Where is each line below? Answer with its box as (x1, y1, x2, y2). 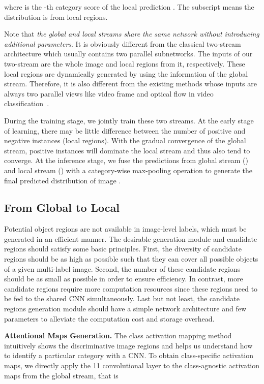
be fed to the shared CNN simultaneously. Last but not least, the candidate (4, 293, 240, 304)
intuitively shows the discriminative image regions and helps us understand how (4, 340, 253, 350)
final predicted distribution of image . (4, 175, 121, 185)
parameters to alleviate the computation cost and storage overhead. (4, 313, 215, 324)
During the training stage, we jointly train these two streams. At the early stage (4, 115, 254, 125)
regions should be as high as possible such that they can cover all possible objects (4, 253, 258, 264)
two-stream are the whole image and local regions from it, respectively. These (4, 58, 245, 69)
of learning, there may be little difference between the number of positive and (4, 125, 246, 136)
